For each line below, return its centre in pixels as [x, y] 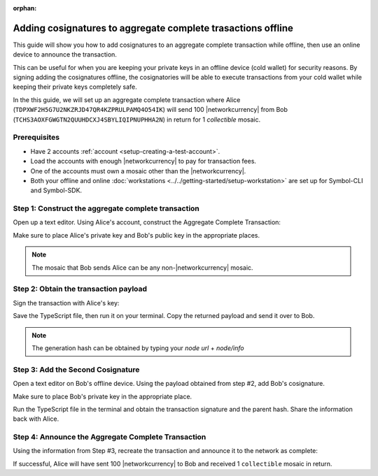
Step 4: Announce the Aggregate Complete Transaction [110, 437]
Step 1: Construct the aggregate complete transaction [106, 208]
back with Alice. [36, 419]
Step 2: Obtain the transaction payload [80, 289]
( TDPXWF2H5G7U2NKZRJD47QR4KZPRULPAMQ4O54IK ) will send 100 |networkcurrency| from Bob [150, 110]
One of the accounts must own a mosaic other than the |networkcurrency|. [138, 171]
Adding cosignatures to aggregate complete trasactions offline [153, 28]
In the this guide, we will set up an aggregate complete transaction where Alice [127, 100]
